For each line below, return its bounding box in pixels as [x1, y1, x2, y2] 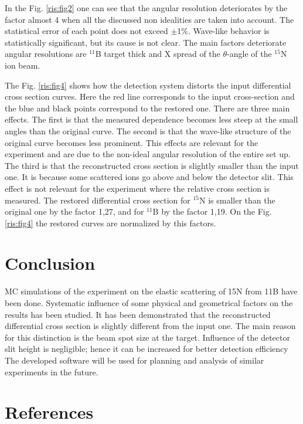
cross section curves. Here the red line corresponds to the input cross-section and [5, 90, 295, 103]
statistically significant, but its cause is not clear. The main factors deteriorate [5, 36, 287, 48]
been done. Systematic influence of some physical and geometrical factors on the [5, 297, 293, 308]
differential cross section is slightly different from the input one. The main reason [5, 320, 296, 332]
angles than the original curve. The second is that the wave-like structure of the [5, 124, 291, 137]
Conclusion [5, 251, 96, 275]
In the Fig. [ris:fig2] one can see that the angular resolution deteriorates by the [5, 2, 288, 13]
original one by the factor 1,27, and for [5, 205, 144, 218]
